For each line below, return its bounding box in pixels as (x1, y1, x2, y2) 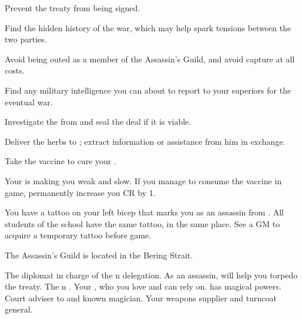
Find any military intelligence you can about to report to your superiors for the (5, 84, 291, 96)
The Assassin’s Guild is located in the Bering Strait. (5, 248, 193, 261)
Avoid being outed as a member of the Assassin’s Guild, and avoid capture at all (5, 52, 295, 65)
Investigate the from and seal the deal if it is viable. (5, 115, 192, 128)
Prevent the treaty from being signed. (5, 2, 140, 14)
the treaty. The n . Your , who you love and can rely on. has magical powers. (5, 280, 281, 293)
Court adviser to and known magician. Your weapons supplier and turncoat (5, 291, 277, 304)
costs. (5, 64, 25, 77)
